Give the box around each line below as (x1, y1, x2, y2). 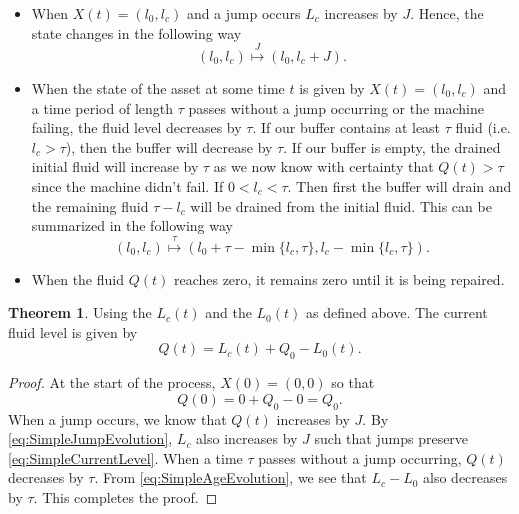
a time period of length (31, 97, 174, 118)
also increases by (196, 428, 298, 449)
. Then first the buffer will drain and (287, 175, 512, 196)
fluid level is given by (8, 321, 138, 342)
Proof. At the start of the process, (8, 372, 216, 393)
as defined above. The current (305, 302, 488, 323)
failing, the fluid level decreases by (31, 117, 242, 138)
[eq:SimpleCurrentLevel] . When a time (8, 447, 243, 468)
